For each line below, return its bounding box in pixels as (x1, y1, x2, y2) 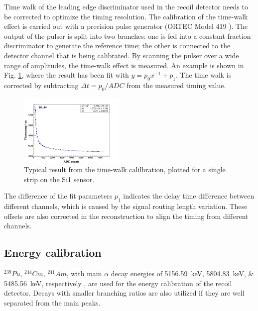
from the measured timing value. (127, 80, 226, 90)
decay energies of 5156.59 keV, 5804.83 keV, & (111, 268, 254, 279)
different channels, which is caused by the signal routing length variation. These (4, 201, 248, 211)
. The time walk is (176, 70, 232, 80)
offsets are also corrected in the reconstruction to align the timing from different (4, 210, 249, 221)
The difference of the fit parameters (4, 191, 113, 201)
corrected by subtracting (4, 80, 79, 90)
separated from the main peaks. (4, 297, 101, 308)
